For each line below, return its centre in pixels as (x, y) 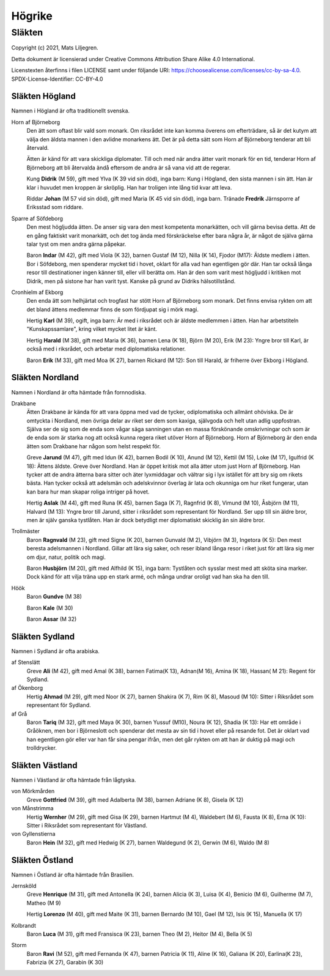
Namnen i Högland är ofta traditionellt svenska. (71, 111)
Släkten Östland (42, 860)
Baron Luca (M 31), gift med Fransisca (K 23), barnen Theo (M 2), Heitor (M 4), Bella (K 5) (140, 934)
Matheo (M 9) (44, 903)
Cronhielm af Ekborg (37, 292)
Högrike (32, 16)
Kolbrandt (24, 925)
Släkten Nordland (45, 378)
